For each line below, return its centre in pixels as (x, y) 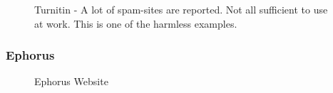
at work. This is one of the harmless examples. (136, 23)
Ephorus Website (71, 81)
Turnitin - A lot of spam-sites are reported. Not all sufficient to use (181, 9)
